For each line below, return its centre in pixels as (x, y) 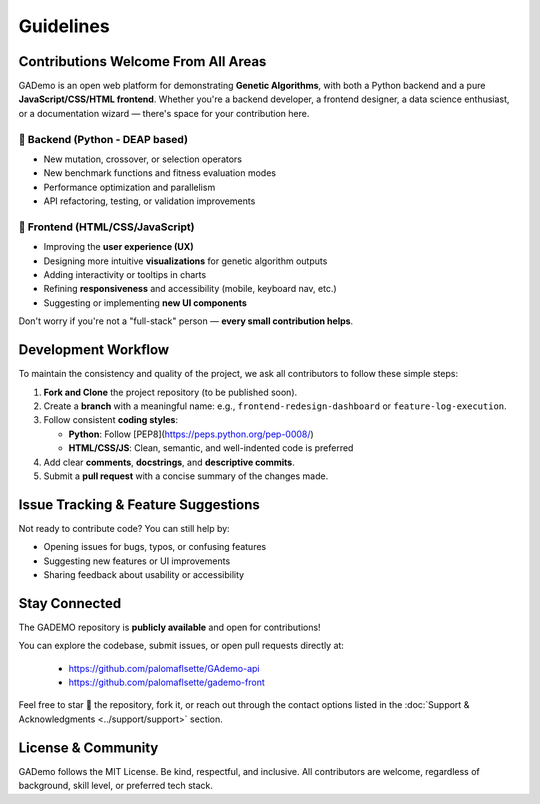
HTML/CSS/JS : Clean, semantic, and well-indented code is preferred (211, 448)
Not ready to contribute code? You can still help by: (124, 528)
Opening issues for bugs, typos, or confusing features (155, 547)
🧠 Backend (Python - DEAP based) (103, 139)
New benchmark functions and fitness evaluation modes (160, 173)
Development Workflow (94, 350)
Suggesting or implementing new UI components (145, 302)
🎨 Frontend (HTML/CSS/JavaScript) (106, 227)
